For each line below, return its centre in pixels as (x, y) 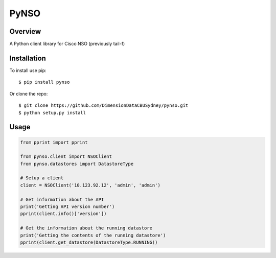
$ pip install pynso (44, 82)
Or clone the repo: (29, 93)
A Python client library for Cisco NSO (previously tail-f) (67, 44)
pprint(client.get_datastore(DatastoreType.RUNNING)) (89, 242)
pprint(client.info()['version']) (63, 214)
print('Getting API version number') (67, 207)
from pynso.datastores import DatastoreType (77, 164)
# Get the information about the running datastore (86, 228)
